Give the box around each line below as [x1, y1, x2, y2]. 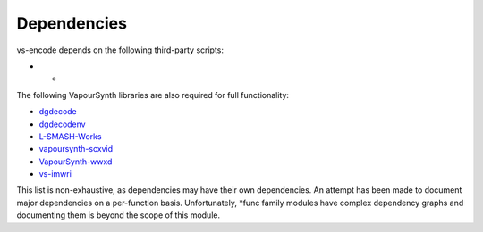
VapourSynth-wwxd [38, 156, 113, 167]
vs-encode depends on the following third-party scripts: [16, 45, 224, 55]
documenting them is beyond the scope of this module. [16, 210, 221, 220]
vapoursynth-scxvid [38, 144, 114, 154]
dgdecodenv [38, 119, 86, 129]
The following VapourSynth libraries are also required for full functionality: [16, 89, 290, 100]
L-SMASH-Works [38, 130, 102, 142]
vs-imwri [38, 169, 72, 179]
